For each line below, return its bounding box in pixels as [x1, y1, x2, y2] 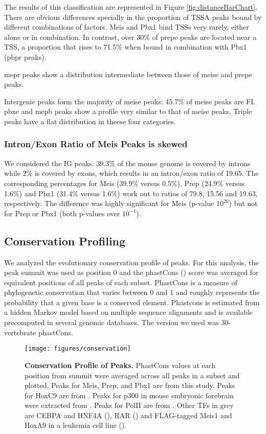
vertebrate [4, 327, 36, 337]
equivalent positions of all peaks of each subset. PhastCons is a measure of [4, 277, 237, 287]
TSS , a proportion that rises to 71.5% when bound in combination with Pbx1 [4, 41, 247, 52]
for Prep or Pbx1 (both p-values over [4, 208, 120, 218]
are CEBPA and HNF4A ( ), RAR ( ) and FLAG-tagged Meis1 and [25, 409, 232, 420]
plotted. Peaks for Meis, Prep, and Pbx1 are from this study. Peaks [25, 380, 235, 391]
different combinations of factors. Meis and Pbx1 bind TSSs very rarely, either [4, 21, 249, 32]
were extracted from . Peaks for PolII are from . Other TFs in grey [25, 400, 234, 410]
